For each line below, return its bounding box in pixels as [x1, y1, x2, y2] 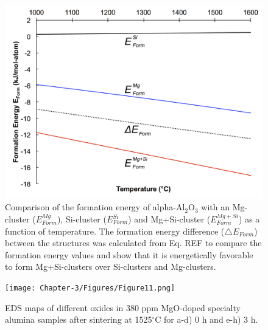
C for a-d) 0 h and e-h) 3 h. [155, 313, 258, 326]
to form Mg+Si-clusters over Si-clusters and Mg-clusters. [5, 260, 216, 273]
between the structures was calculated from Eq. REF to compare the [5, 236, 262, 249]
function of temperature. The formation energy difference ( [5, 224, 225, 237]
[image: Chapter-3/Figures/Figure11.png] [5, 283, 175, 292]
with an [201, 201, 230, 213]
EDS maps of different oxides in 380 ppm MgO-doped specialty [5, 301, 241, 314]
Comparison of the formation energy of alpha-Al [5, 201, 185, 213]
